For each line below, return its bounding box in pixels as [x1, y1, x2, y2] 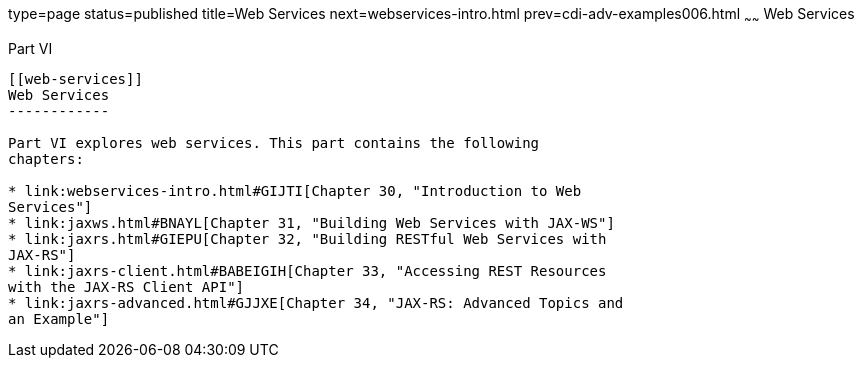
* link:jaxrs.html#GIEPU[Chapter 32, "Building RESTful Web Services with [8, 230, 607, 247]
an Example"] [8, 310, 110, 327]
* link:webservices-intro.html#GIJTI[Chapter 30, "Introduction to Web [8, 182, 582, 199]
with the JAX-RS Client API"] [8, 278, 245, 295]
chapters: [8, 150, 84, 167]
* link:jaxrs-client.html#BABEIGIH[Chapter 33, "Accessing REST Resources [8, 262, 607, 279]
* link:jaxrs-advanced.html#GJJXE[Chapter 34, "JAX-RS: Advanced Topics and [8, 294, 624, 311]
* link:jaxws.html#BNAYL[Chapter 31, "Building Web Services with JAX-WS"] [8, 214, 615, 231]
